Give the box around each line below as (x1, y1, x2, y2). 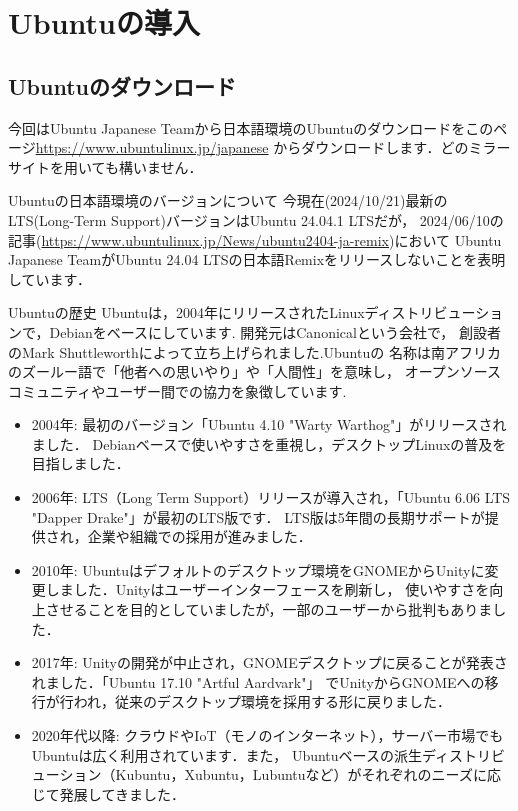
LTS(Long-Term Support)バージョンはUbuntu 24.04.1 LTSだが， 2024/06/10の (8, 209, 504, 230)
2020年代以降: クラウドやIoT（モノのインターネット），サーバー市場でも (31, 725, 504, 746)
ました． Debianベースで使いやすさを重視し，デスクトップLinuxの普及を (31, 433, 507, 454)
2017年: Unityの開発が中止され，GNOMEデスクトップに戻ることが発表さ (31, 652, 508, 673)
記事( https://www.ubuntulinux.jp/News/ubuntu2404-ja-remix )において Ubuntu (8, 229, 502, 250)
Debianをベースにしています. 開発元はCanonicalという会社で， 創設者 (49, 321, 502, 342)
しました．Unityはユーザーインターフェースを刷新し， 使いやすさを (45, 579, 490, 600)
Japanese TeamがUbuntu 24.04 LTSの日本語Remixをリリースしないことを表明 (8, 249, 506, 270)
